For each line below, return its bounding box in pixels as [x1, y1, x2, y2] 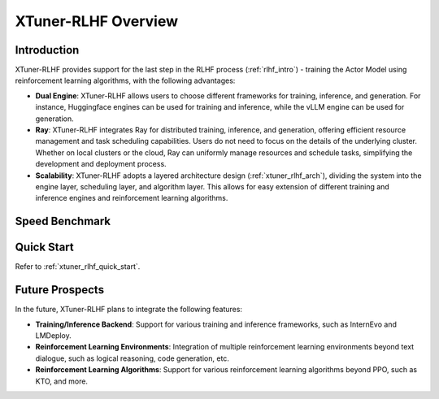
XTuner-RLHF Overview [15, 12, 179, 30]
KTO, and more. [35, 376, 89, 386]
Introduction [15, 43, 80, 57]
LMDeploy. [35, 330, 72, 340]
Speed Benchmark [15, 215, 111, 228]
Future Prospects [15, 283, 105, 297]
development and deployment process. [35, 159, 167, 169]
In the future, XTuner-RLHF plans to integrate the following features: [15, 305, 243, 314]
